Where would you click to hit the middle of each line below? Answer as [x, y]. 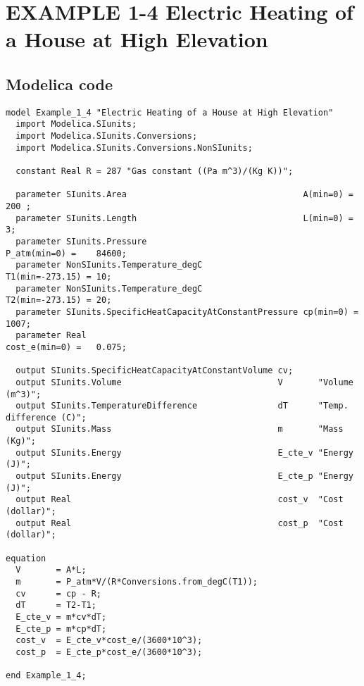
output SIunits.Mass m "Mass [180, 429]
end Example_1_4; [46, 676]
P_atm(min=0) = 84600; [66, 253]
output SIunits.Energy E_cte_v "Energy [184, 453]
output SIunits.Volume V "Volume [184, 382]
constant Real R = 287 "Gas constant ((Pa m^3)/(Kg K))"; [155, 171]
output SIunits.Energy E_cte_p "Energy [184, 476]
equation [26, 558]
